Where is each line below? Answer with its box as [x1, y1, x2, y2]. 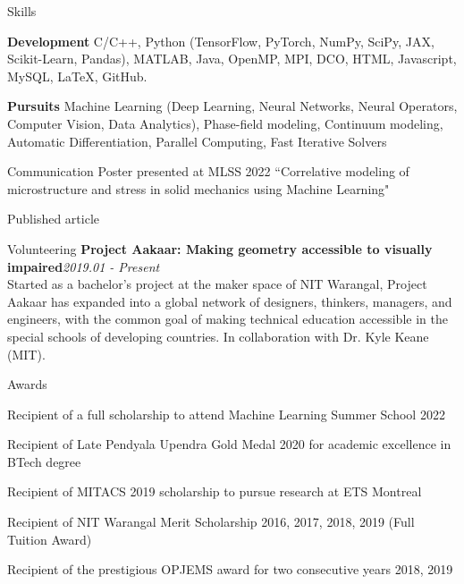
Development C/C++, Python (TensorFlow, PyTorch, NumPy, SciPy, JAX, [7, 31, 434, 50]
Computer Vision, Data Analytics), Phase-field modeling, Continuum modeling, [7, 114, 443, 132]
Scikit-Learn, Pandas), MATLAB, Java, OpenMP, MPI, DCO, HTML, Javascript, [7, 49, 457, 68]
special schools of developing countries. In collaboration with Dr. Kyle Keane [7, 326, 429, 345]
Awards [7, 375, 47, 394]
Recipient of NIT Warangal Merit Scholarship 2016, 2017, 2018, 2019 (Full [7, 512, 415, 531]
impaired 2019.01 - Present [7, 257, 160, 275]
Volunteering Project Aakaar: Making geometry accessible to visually [7, 239, 433, 258]
